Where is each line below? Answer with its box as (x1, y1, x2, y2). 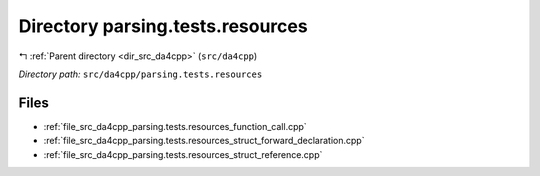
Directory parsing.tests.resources (18, 15, 309, 37)
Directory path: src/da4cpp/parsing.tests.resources (18, 68, 263, 80)
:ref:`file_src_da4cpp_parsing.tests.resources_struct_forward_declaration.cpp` (43, 135, 365, 147)
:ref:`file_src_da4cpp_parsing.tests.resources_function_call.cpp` (43, 120, 307, 132)
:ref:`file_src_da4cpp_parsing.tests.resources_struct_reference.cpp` (43, 148, 323, 160)
